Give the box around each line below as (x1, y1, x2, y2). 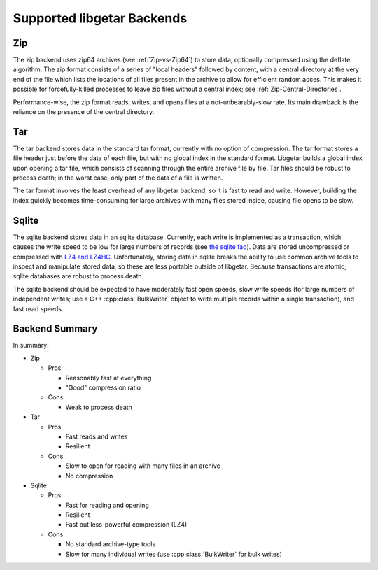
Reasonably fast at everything (65, 373, 152, 382)
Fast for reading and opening (65, 501, 150, 509)
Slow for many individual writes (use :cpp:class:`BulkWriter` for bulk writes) (65, 550, 283, 558)
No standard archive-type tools (65, 540, 156, 548)
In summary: (13, 341, 49, 350)
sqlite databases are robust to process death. (13, 272, 144, 280)
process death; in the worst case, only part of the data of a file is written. (13, 173, 223, 182)
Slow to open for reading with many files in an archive (65, 462, 220, 470)
